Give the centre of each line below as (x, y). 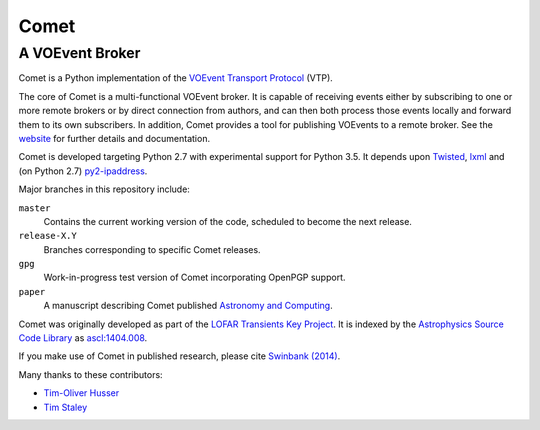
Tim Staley (65, 407)
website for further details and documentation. (114, 138)
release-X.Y (47, 236)
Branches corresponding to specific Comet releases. (152, 249)
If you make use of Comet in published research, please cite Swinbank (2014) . (179, 356)
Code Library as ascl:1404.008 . (83, 338)
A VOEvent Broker (79, 53)
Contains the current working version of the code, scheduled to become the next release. (227, 221)
